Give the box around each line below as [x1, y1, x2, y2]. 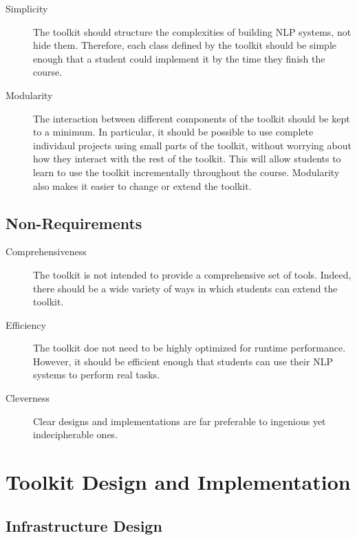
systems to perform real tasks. [33, 367, 160, 382]
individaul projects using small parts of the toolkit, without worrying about [33, 138, 351, 152]
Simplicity [6, 1, 48, 15]
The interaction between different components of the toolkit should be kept [33, 111, 350, 125]
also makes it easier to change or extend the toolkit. [33, 178, 252, 193]
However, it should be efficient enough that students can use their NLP [33, 354, 333, 368]
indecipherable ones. [33, 427, 118, 442]
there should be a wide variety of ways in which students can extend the [33, 281, 338, 295]
